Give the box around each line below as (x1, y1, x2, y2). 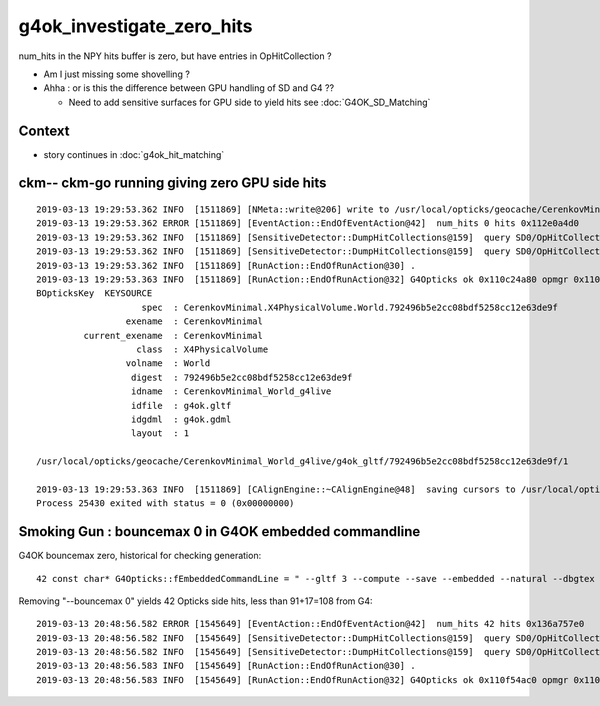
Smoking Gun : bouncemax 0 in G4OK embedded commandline (18, 523, 421, 540)
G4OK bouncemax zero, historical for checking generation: (18, 550, 262, 562)
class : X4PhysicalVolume (136, 343, 269, 355)
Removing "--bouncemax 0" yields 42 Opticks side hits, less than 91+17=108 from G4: (18, 595, 374, 607)
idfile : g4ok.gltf (130, 400, 232, 411)
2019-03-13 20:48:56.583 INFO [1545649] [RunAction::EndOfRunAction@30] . (36, 660, 416, 672)
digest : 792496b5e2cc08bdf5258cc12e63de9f (130, 371, 353, 383)
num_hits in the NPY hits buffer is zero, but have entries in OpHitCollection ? (18, 50, 332, 62)
